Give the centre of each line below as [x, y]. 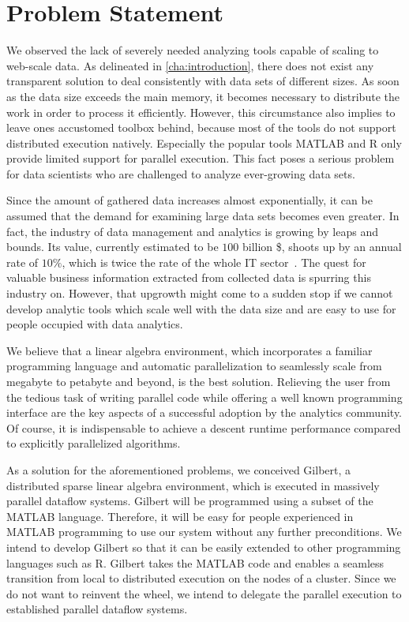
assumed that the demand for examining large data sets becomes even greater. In [203, 216]
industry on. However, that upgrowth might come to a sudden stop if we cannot [200, 293]
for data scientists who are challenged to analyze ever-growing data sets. [181, 173]
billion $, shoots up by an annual [322, 247]
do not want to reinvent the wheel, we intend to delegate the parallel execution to [204, 593]
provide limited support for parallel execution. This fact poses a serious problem [201, 158]
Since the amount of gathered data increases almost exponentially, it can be [189, 200]
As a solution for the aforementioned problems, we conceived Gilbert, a [179, 469]
